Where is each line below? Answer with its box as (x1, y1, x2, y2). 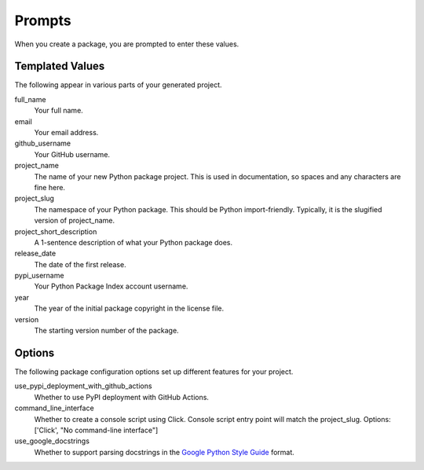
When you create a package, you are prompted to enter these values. (14, 39, 239, 49)
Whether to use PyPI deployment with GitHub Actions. (34, 392, 210, 402)
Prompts (14, 12, 71, 29)
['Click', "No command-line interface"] (34, 425, 159, 435)
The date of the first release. (34, 259, 126, 269)
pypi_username (14, 271, 64, 281)
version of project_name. (34, 216, 115, 226)
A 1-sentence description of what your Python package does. (34, 237, 233, 247)
